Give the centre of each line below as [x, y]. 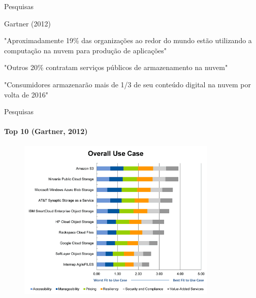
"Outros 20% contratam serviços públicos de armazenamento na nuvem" [116, 67]
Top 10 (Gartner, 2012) [46, 131]
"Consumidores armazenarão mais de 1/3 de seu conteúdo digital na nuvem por [127, 84]
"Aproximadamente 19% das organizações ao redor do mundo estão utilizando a [128, 40]
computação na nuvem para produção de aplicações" [85, 50]
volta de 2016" [26, 94]
